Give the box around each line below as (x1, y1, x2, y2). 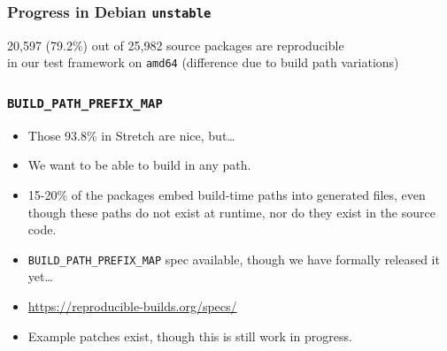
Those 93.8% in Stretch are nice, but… (27, 126, 235, 144)
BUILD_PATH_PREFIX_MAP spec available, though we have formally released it (27, 249, 440, 268)
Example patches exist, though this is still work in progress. (27, 326, 352, 345)
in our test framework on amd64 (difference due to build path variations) (7, 53, 399, 72)
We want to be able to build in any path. (27, 156, 251, 174)
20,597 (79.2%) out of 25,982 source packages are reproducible (7, 35, 344, 54)
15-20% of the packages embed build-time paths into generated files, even (27, 186, 426, 203)
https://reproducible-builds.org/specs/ (27, 297, 237, 316)
